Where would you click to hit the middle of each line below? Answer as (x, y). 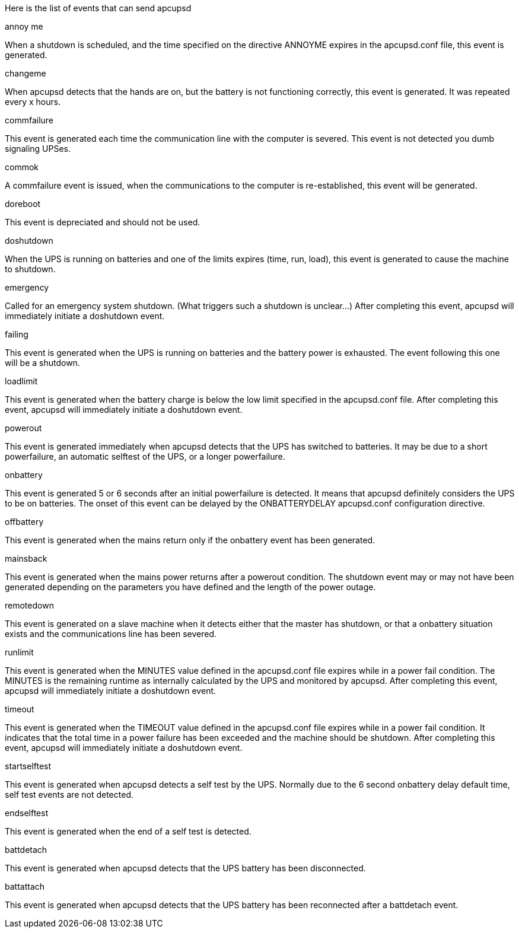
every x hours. (33, 102)
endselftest (27, 813)
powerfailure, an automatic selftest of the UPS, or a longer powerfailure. (145, 456)
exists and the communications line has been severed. (111, 634)
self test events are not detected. (69, 795)
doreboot (23, 204)
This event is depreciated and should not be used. (103, 222)
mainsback (26, 558)
